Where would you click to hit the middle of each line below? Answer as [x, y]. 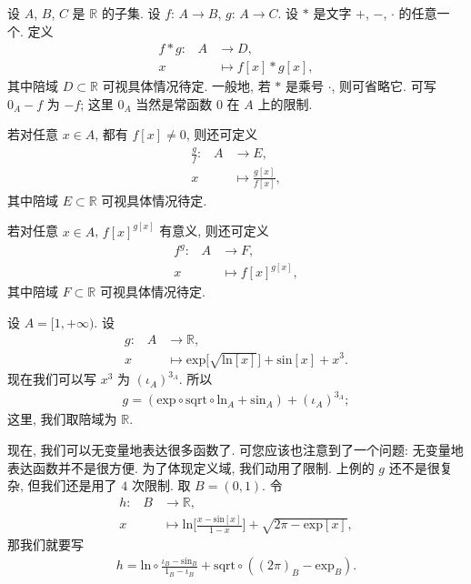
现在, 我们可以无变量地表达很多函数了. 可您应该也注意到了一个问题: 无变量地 [235, 449]
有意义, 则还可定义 [214, 231]
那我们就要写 [45, 544]
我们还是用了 [79, 485]
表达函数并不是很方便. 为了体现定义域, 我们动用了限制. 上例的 [191, 467]
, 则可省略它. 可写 [384, 86]
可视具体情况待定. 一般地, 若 [186, 86]
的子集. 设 [131, 13]
